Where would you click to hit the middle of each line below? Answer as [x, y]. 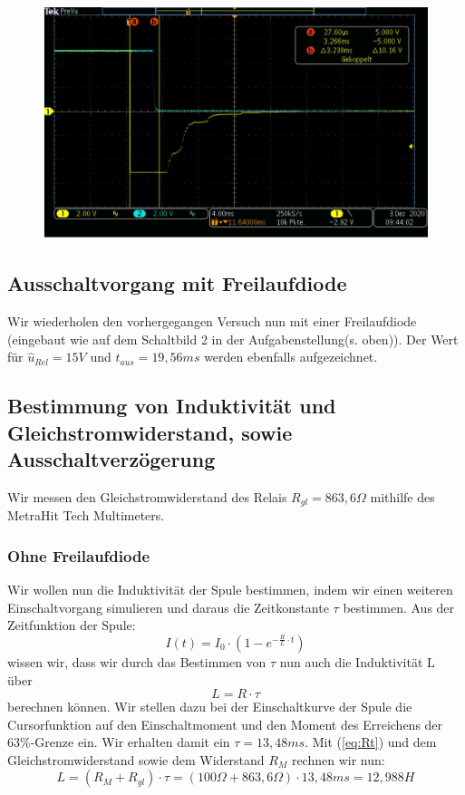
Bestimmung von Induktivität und [172, 406]
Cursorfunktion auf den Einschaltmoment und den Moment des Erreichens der [225, 724]
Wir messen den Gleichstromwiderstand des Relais [147, 496]
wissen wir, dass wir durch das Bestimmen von [137, 661]
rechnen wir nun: [338, 759]
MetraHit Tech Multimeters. [86, 515]
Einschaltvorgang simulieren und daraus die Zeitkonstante [168, 607]
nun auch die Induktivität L [357, 661]
